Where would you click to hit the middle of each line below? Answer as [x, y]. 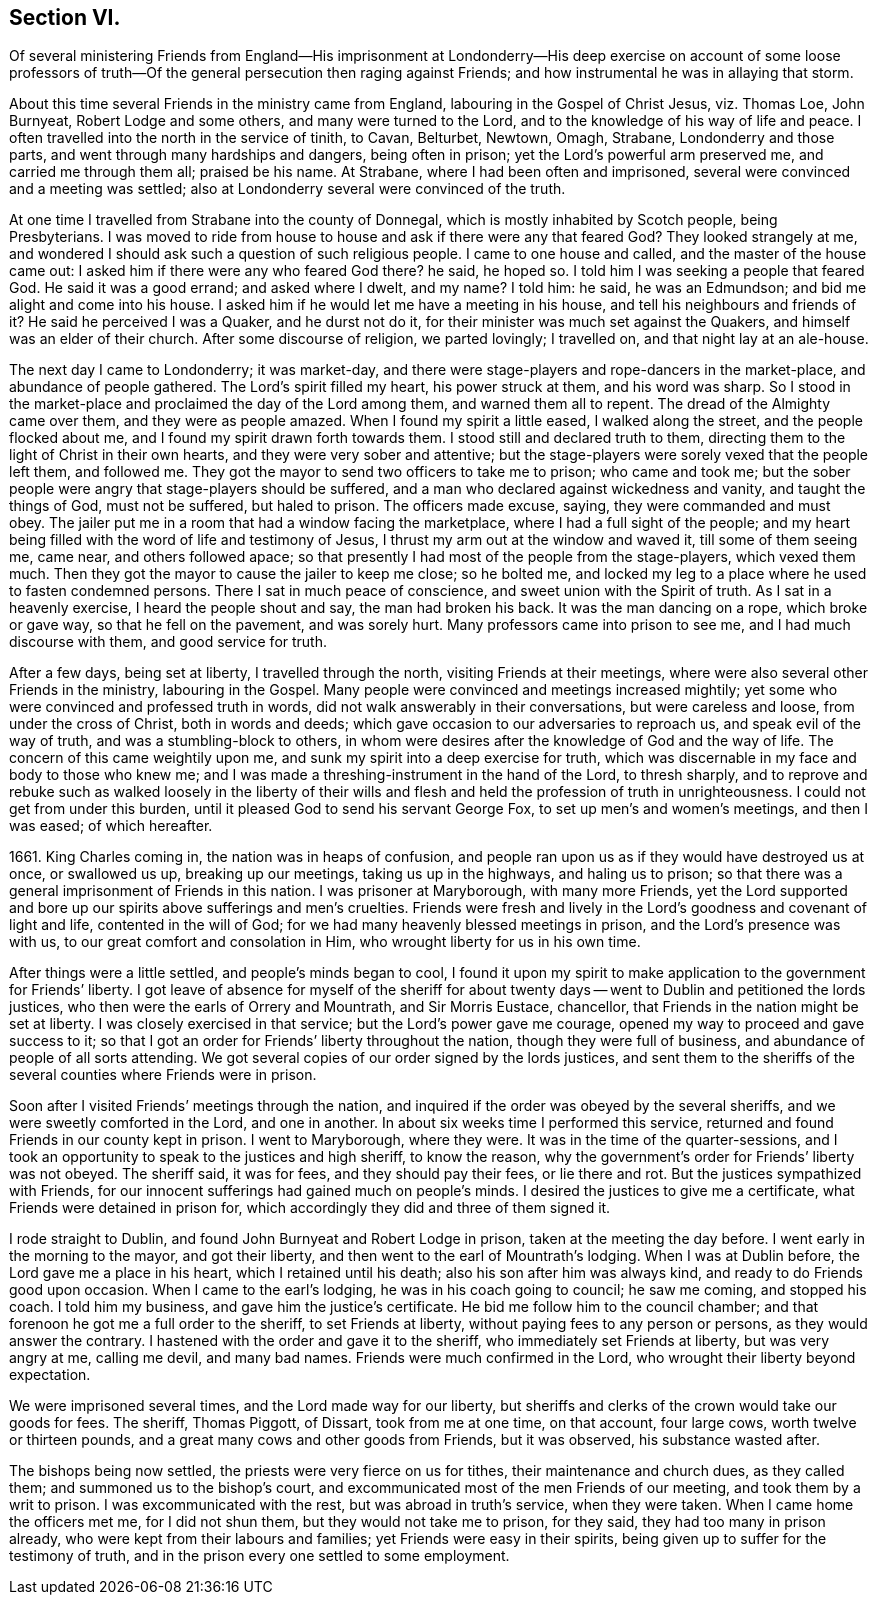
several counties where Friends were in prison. [163, 1075]
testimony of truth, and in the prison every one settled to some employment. [259, 1556]
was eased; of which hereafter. [111, 826]
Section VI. [65, 17]
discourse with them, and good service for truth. [168, 642]
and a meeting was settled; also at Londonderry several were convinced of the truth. [287, 189]
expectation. [50, 1375]
